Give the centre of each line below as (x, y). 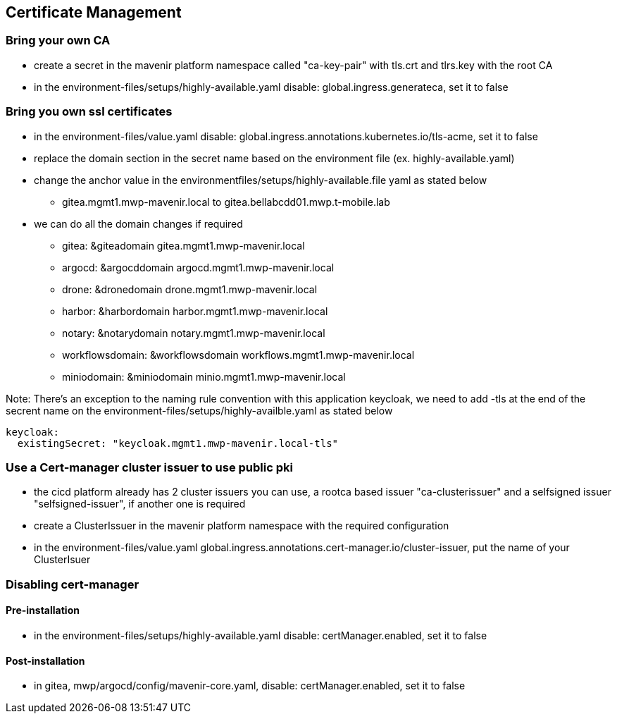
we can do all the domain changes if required (138, 223)
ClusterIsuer (62, 560)
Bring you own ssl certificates (89, 112)
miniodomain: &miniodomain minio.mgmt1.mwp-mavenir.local (204, 376)
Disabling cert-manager (73, 584)
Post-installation (45, 660)
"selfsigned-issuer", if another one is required (140, 504)
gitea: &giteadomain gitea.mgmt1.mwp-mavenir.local (183, 245)
